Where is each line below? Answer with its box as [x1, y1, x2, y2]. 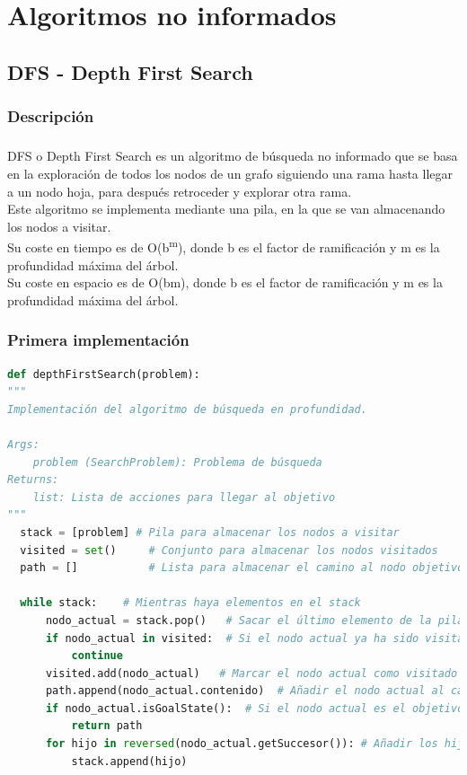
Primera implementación [7, 329, 189, 351]
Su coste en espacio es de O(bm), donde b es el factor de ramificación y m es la [7, 273, 443, 292]
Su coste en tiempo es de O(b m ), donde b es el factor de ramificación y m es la [7, 235, 440, 256]
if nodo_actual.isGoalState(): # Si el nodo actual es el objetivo [45, 701, 464, 715]
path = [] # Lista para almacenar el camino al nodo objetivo [20, 561, 464, 575]
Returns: [7, 473, 59, 487]
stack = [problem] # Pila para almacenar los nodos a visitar [20, 525, 400, 539]
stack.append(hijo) [71, 754, 188, 768]
